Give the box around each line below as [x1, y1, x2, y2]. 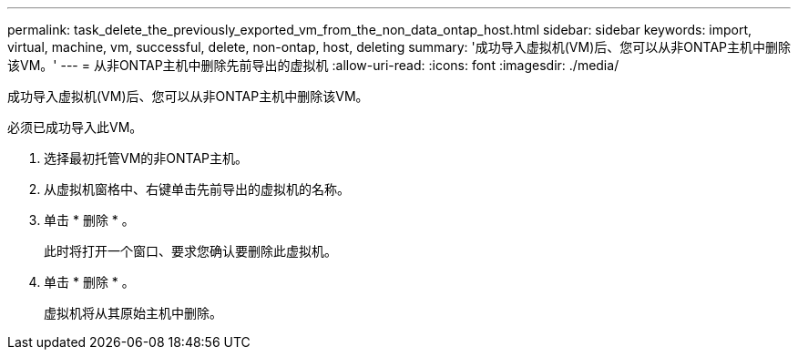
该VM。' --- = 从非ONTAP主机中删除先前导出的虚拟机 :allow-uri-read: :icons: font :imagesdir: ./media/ [7, 57, 619, 73]
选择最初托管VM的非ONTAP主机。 [44, 150, 249, 166]
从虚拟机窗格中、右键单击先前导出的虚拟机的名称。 [44, 181, 350, 197]
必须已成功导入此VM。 [7, 119, 143, 135]
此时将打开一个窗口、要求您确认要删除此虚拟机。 [44, 243, 337, 259]
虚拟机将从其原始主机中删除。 [44, 305, 222, 321]
